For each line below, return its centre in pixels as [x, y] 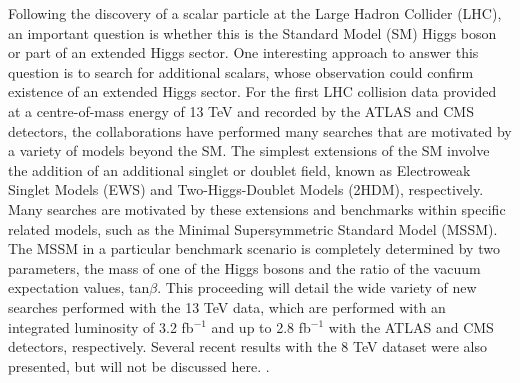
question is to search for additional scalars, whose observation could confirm [241, 71]
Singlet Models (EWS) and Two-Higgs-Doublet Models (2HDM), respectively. [246, 189]
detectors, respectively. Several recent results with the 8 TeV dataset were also [247, 346]
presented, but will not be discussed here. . [139, 365]
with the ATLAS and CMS [411, 326]
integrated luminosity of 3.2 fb [101, 326]
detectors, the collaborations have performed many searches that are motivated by [260, 130]
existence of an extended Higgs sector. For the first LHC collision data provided [252, 91]
